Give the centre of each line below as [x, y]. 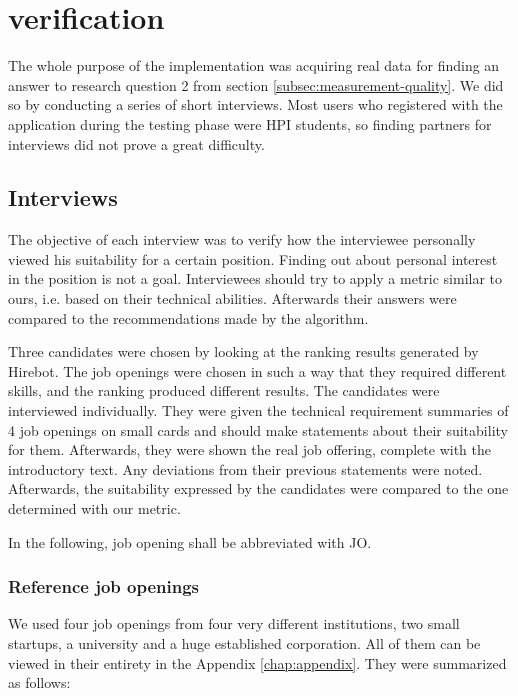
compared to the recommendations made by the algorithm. [188, 317]
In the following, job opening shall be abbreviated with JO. [190, 541]
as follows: [39, 682]
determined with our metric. [94, 508]
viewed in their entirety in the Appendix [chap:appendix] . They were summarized [257, 662]
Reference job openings [104, 586]
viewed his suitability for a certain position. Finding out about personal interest [253, 258]
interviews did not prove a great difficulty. [136, 143]
